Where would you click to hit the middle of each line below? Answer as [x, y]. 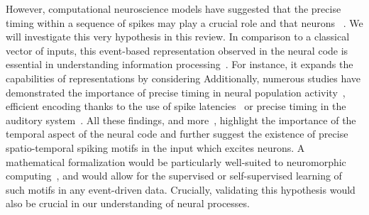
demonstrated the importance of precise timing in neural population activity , [176, 92]
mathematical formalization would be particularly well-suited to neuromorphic [176, 161]
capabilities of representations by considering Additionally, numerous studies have [183, 78]
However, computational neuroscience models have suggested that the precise [174, 9]
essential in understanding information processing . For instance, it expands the [180, 64]
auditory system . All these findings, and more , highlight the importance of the [181, 120]
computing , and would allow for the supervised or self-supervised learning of [174, 176]
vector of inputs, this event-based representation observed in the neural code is [177, 50]
